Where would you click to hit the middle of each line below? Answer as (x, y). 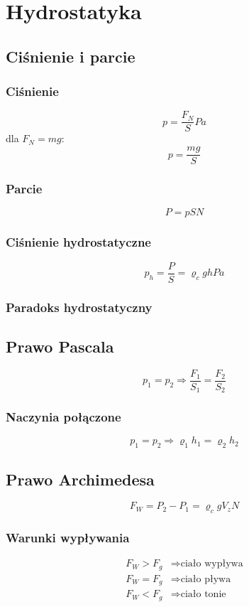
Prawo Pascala (60, 346)
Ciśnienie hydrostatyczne (78, 242)
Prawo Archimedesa (80, 479)
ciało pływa (206, 579)
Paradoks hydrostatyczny (79, 307)
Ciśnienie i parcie (71, 56)
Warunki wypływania (68, 538)
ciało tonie (203, 595)
